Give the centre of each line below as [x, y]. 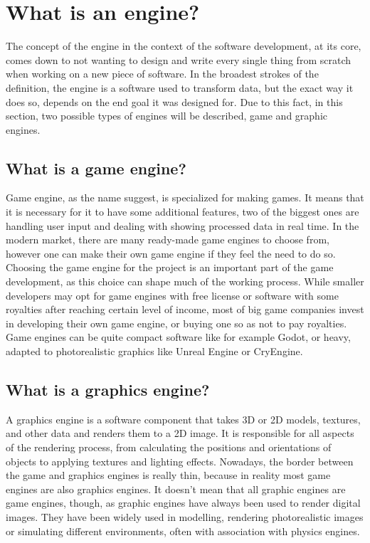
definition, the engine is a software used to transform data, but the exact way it [180, 87]
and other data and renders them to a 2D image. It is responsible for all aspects [180, 433]
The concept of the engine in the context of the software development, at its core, [184, 46]
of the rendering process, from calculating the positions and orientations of [169, 447]
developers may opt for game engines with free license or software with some [172, 295]
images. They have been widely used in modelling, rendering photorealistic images [185, 516]
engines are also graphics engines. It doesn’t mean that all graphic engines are [176, 489]
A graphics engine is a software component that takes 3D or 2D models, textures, [183, 419]
